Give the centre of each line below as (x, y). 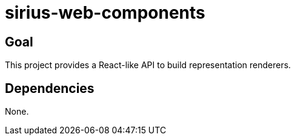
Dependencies (50, 88)
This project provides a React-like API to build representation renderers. (148, 65)
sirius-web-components (105, 13)
